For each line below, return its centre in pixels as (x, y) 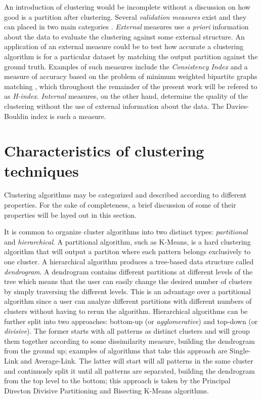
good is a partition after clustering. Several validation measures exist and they (125, 16)
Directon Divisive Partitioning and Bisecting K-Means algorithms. (106, 390)
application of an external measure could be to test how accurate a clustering (124, 46)
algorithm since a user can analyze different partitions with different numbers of (128, 301)
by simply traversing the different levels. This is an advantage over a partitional (127, 291)
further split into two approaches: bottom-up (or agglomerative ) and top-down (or (131, 321)
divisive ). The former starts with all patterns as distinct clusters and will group (127, 331)
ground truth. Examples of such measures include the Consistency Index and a (126, 66)
